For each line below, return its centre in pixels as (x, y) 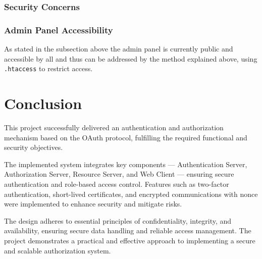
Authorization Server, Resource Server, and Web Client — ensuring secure (119, 174)
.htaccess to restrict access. (48, 68)
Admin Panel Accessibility (59, 30)
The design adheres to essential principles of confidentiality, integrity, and (118, 220)
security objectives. (34, 147)
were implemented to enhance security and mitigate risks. (93, 204)
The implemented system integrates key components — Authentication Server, (126, 164)
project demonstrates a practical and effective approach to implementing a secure (130, 240)
